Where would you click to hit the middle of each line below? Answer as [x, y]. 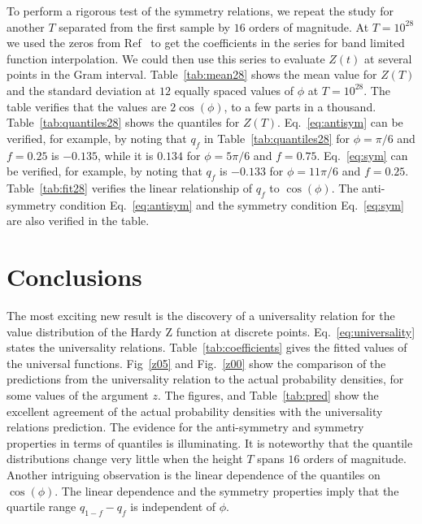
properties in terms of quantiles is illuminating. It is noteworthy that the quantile [210, 442]
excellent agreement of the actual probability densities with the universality [195, 411]
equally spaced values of [234, 90]
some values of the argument [78, 395]
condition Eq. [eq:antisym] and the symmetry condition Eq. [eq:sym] [232, 204]
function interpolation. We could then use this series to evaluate [166, 58]
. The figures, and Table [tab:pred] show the [268, 395]
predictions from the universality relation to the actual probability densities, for [205, 379]
